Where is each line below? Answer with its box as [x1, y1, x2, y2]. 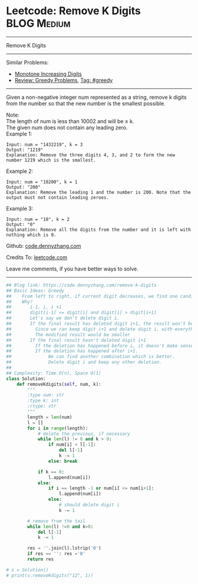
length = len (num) [27, 414, 72, 420]
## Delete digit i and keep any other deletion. [6, 359, 162, 365]
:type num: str [27, 392, 65, 398]
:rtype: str [27, 404, 57, 409]
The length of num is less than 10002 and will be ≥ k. [6, 117, 134, 125]
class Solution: [6, 376, 46, 382]
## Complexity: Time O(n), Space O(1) [6, 370, 101, 376]
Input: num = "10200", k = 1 [6, 179, 78, 185]
